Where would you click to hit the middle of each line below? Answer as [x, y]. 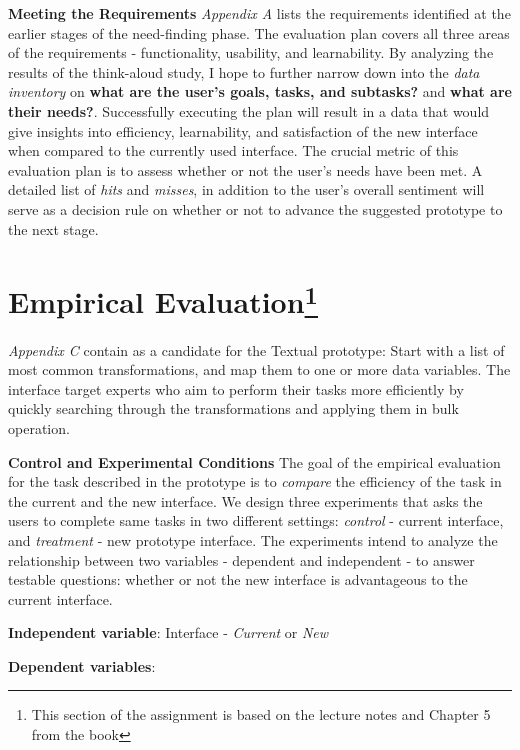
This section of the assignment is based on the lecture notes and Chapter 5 [261, 714]
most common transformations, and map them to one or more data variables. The [259, 369]
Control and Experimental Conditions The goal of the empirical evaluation [254, 461]
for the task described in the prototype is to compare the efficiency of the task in [255, 481]
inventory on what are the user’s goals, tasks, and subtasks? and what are [260, 91]
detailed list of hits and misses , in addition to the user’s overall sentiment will [246, 189]
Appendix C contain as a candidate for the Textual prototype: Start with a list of [256, 349]
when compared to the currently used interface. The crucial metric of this [233, 150]
